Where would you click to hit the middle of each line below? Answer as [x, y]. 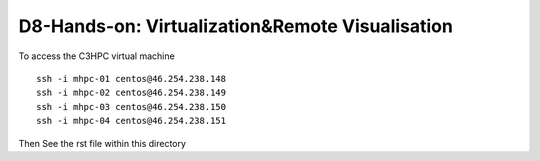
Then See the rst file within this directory [102, 143]
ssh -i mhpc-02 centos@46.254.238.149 [131, 93]
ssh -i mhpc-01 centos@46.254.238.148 [131, 78]
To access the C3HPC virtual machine [96, 56]
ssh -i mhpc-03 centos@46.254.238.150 [131, 106]
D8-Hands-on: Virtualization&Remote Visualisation [236, 26]
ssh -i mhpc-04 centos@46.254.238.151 [131, 121]
